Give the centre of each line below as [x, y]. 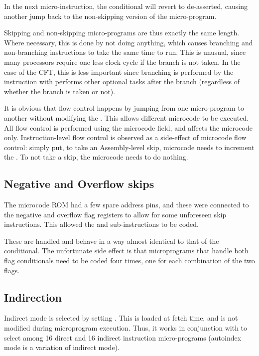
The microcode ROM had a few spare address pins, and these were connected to [127, 205]
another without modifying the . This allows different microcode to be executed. [127, 117]
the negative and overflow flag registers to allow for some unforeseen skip [115, 214]
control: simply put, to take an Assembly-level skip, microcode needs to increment [129, 147]
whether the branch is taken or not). [60, 91]
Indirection [33, 297]
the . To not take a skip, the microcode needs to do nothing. [96, 157]
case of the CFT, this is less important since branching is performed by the [119, 72]
